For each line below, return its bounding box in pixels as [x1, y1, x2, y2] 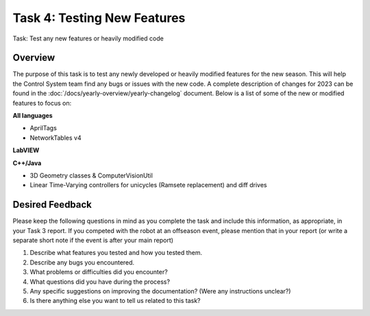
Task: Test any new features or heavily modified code [12, 34, 164, 42]
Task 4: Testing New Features [12, 10, 186, 25]
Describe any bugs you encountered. [29, 258, 135, 267]
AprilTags [29, 124, 58, 132]
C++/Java [12, 158, 42, 167]
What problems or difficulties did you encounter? [29, 268, 168, 276]
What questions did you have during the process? [29, 278, 171, 286]
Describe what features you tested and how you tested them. [29, 249, 202, 257]
